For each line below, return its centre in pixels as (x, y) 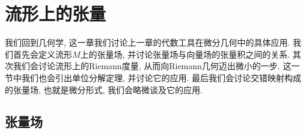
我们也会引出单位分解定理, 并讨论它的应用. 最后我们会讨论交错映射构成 (161, 77)
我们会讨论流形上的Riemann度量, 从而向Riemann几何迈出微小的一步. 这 (152, 66)
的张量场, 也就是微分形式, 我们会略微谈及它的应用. (104, 89)
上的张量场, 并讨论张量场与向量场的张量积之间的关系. (185, 54)
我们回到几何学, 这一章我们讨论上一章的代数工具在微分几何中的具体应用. (148, 42)
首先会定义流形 (42, 54)
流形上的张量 (56, 14)
